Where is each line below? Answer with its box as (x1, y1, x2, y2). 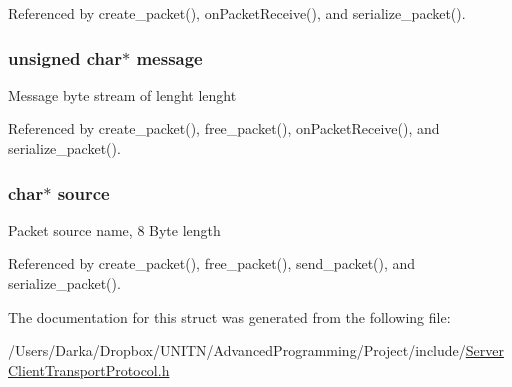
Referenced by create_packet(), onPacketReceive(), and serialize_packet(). (8, 3, 466, 23)
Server (465, 340, 504, 361)
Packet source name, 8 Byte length (8, 219, 221, 240)
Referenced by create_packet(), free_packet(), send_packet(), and (8, 253, 416, 274)
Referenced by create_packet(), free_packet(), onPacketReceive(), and (8, 118, 440, 139)
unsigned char (8, 45, 122, 70)
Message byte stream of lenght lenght (8, 84, 237, 105)
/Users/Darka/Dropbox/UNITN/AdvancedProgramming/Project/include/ (8, 340, 466, 361)
